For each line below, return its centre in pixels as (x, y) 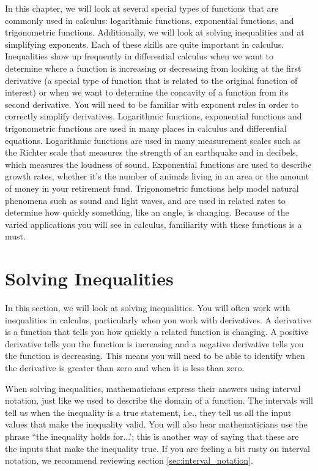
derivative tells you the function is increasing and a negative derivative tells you (154, 343)
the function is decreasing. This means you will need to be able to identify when (155, 356)
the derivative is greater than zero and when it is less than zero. (125, 367)
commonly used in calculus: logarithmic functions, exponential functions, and (150, 20)
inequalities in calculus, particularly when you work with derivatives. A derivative (158, 319)
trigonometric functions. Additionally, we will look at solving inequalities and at (155, 32)
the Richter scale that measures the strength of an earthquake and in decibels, (152, 152)
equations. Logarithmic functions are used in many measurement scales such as (153, 140)
